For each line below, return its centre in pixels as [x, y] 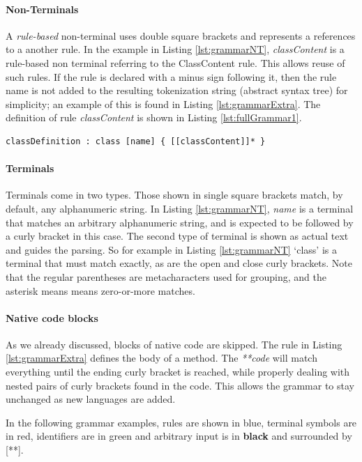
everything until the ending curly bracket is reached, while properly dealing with [178, 372]
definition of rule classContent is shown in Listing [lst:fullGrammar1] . [154, 117]
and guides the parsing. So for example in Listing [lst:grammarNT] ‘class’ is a [171, 249]
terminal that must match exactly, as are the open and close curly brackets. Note [179, 263]
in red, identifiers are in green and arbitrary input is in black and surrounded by [179, 436]
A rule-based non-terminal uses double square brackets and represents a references [181, 35]
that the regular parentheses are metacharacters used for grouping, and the [166, 276]
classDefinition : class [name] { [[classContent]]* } [136, 141]
